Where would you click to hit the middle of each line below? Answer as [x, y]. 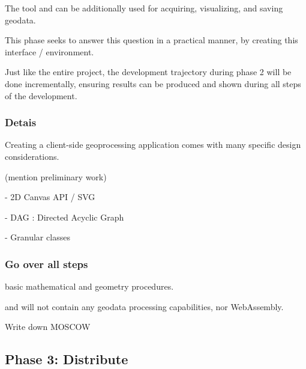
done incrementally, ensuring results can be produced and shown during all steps [153, 83]
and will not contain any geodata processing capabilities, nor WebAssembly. [144, 306]
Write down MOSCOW [48, 327]
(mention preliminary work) [56, 176]
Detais [21, 122]
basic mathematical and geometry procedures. [89, 286]
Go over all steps [46, 264]
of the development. [41, 95]
